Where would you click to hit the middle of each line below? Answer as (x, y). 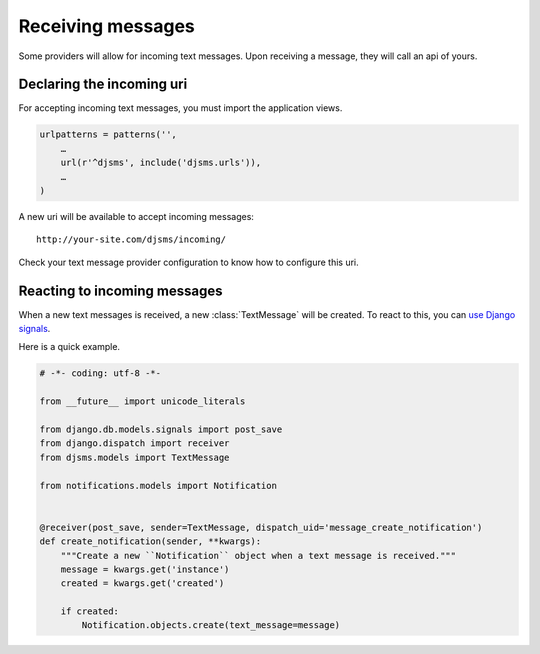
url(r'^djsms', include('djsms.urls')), (161, 163)
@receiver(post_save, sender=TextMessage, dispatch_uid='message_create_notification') (261, 527)
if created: (90, 611)
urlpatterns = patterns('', (108, 134)
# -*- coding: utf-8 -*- (100, 373)
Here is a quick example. (69, 347)
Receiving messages (106, 26)
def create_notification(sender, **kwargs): (150, 541)
